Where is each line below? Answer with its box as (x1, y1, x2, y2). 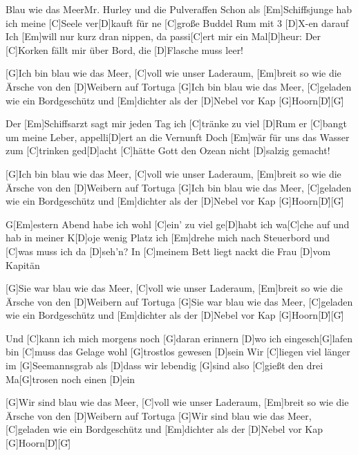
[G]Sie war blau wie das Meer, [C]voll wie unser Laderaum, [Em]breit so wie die (6, 281, 343, 295)
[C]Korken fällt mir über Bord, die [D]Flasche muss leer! (6, 42, 244, 57)
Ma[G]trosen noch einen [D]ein (6, 371, 135, 386)
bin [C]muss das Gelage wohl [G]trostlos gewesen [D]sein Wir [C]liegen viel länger (6, 344, 350, 359)
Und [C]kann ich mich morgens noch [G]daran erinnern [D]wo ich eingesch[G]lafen (6, 331, 353, 345)
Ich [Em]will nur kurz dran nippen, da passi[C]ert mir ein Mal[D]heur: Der (6, 29, 321, 44)
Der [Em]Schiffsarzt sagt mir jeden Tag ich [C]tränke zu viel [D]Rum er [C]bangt (6, 116, 347, 131)
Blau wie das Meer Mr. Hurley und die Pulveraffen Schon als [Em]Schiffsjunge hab (6, 2, 352, 16)
